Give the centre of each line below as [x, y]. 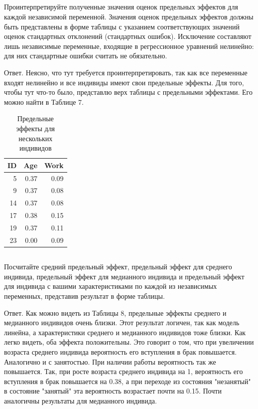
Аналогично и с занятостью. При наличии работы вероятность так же [110, 361]
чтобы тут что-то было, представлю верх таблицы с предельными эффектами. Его [128, 92]
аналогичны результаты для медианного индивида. [80, 400]
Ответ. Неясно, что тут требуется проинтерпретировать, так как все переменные [126, 72]
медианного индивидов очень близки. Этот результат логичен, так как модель [122, 322]
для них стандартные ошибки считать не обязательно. [86, 56]
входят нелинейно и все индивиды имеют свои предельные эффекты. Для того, [124, 82]
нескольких [36, 138]
